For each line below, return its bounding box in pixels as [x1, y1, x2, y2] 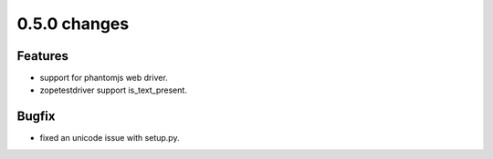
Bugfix [16, 109, 56, 124]
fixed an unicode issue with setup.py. [39, 133, 180, 144]
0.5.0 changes [16, 14, 130, 34]
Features [16, 48, 68, 64]
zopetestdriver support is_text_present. [39, 84, 187, 95]
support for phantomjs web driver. [39, 73, 168, 84]
